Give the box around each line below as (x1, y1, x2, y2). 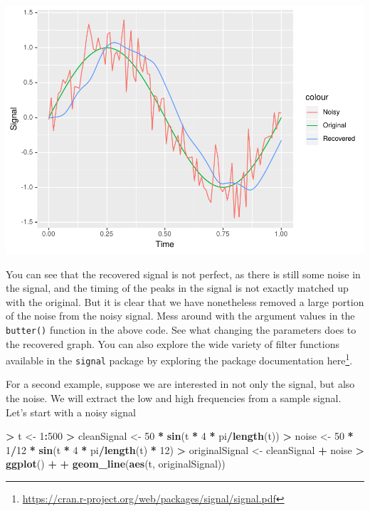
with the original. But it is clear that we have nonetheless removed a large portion (6, 294, 364, 309)
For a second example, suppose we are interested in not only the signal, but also (6, 376, 355, 391)
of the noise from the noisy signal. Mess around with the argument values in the (6, 308, 355, 323)
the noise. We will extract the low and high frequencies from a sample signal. (6, 391, 342, 406)
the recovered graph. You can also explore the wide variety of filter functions (6, 336, 339, 351)
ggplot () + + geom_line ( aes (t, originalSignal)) (6, 456, 226, 471)
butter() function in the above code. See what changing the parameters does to (6, 322, 356, 337)
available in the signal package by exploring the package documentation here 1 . (6, 351, 353, 367)
